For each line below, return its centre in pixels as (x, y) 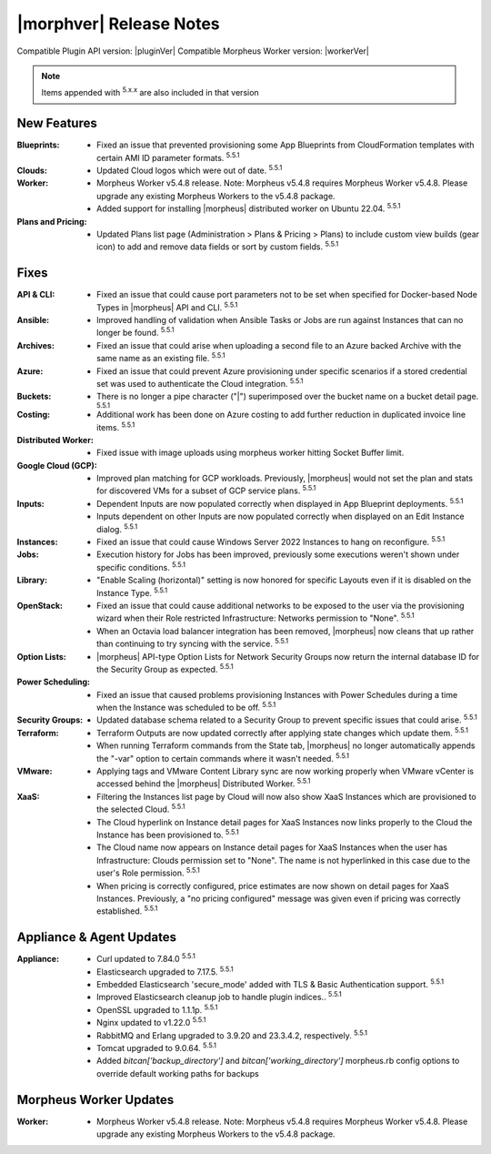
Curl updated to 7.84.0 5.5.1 (146, 958)
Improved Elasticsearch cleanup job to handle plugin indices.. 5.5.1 (220, 997)
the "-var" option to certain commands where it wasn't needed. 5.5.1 (223, 758)
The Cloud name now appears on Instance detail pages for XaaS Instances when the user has (272, 847)
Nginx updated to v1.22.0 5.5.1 (151, 1022)
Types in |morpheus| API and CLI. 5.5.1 (167, 307)
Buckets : (34, 397)
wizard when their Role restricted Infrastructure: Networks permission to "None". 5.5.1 (256, 617)
